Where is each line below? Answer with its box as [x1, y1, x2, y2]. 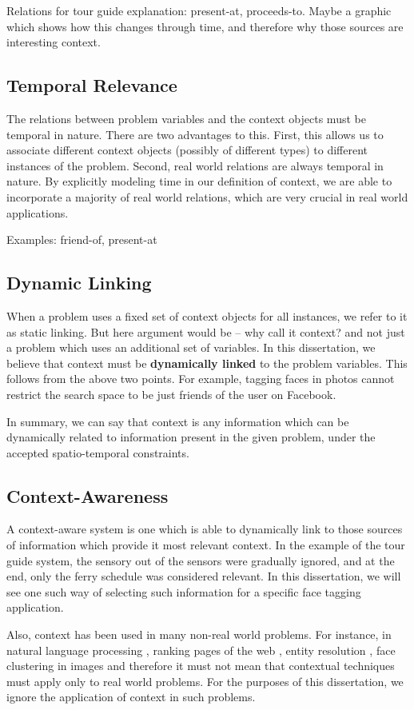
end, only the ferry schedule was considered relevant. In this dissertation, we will [6, 568, 401, 584]
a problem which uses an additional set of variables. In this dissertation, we [6, 339, 376, 356]
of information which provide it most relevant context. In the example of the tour [6, 536, 405, 553]
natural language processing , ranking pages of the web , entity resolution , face [6, 641, 396, 658]
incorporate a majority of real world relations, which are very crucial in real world [6, 188, 408, 205]
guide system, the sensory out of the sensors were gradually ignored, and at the [6, 552, 395, 568]
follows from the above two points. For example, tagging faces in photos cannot [6, 370, 395, 387]
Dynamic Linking [6, 270, 152, 295]
